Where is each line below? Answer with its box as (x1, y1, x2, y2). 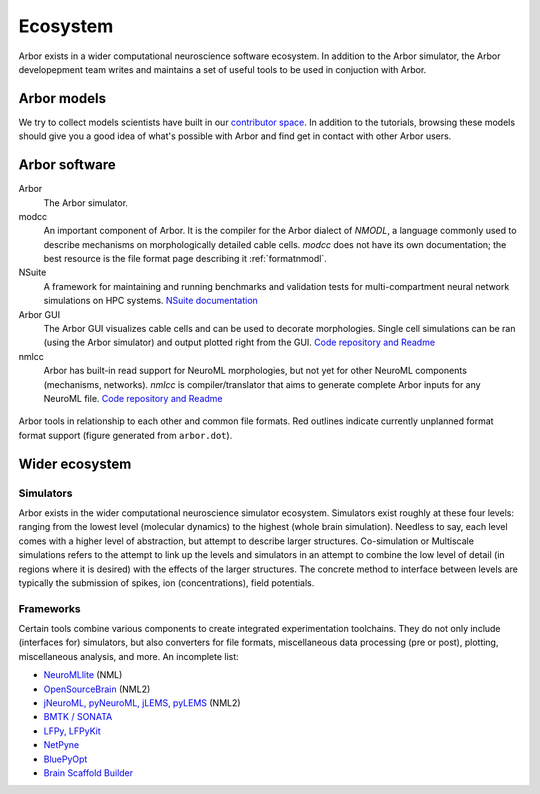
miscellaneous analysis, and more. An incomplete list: (18, 650, 239, 662)
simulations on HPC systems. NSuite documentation (43, 295, 259, 307)
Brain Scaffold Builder (43, 766, 134, 779)
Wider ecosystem (18, 455, 132, 472)
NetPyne (43, 739, 80, 751)
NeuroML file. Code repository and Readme (43, 393, 224, 404)
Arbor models (18, 90, 107, 107)
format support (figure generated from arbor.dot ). (18, 429, 233, 441)
